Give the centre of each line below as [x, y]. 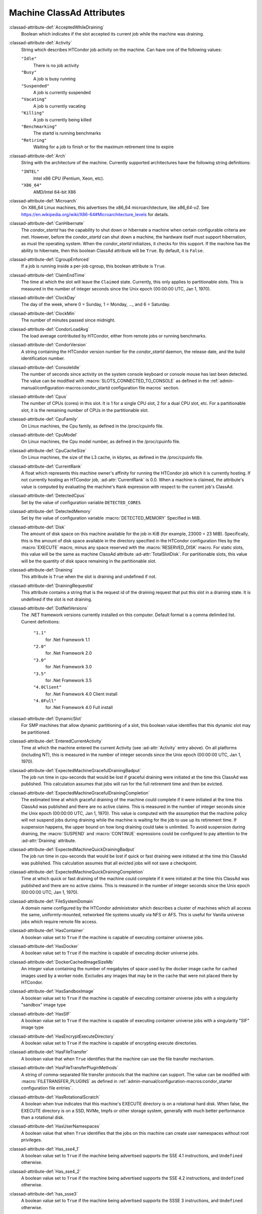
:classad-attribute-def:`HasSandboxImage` [52, 991]
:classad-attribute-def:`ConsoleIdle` [45, 367]
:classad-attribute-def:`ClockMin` [42, 313]
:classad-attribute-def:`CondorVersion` [48, 345]
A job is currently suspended [62, 93]
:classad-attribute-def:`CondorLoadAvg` [49, 329]
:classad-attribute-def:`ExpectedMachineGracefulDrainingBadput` [75, 770]
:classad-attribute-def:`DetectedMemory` [50, 511]
